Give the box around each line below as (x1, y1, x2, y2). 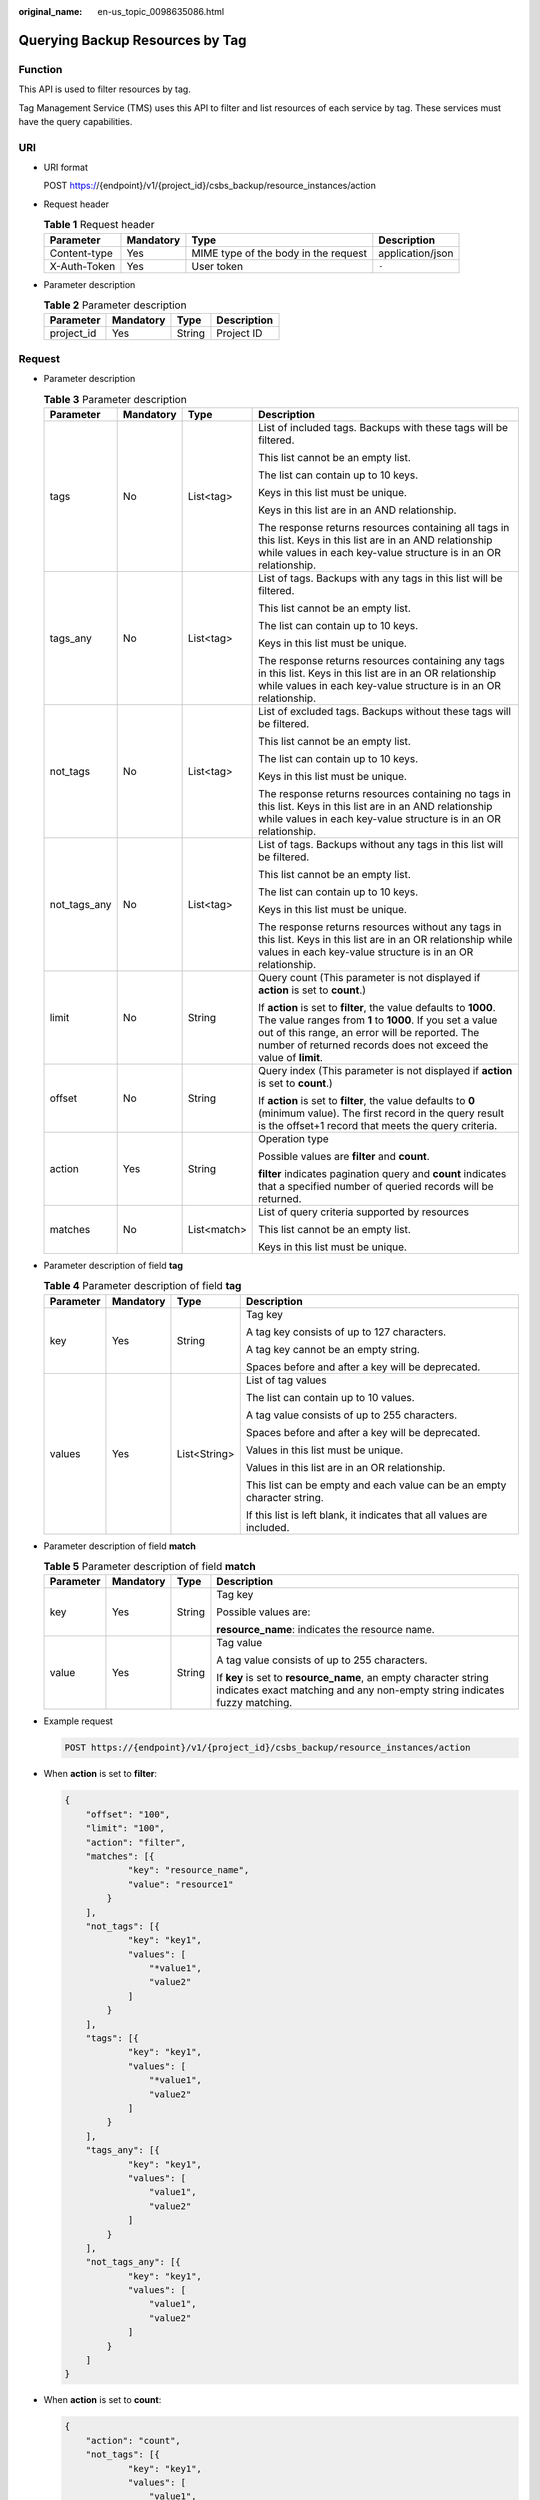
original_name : (18, 6, 83, 17)
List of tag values (245, 1373, 327, 1387)
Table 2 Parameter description (43, 298, 187, 312)
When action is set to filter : (43, 1768, 158, 1780)
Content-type (49, 246, 114, 260)
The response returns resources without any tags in (258, 920, 502, 934)
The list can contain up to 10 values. (245, 1390, 415, 1404)
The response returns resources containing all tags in (258, 520, 510, 534)
